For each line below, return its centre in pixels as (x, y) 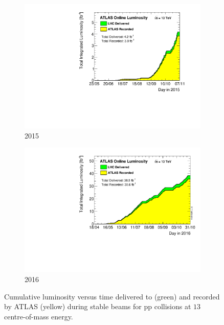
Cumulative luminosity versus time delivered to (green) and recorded (112, 296)
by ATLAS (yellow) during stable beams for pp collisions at (98, 306)
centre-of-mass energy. (39, 316)
